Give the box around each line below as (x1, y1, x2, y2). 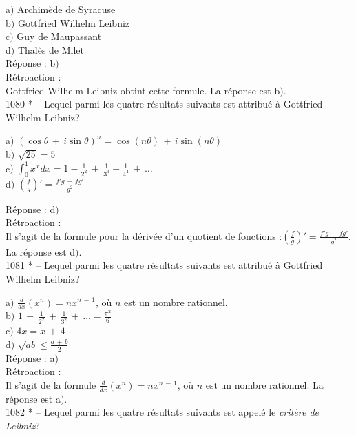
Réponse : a (6, 350, 55, 365)
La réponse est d (6, 244, 76, 259)
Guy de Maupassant (17, 29, 102, 43)
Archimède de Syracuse (17, 2, 116, 16)
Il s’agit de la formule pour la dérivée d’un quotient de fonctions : (6, 228, 282, 243)
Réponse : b (6, 56, 56, 70)
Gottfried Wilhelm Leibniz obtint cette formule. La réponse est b (6, 83, 280, 97)
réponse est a (6, 391, 61, 405)
